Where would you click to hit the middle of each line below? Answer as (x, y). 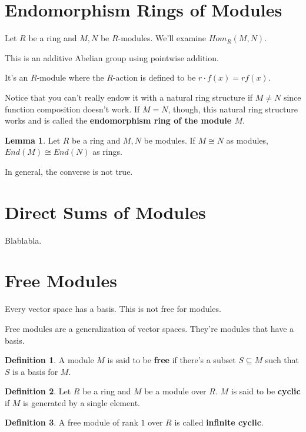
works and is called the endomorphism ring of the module (118, 120)
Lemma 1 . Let (33, 140)
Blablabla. (23, 240)
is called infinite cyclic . (219, 422)
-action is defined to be (154, 77)
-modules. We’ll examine (162, 38)
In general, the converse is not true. (69, 171)
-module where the (70, 77)
